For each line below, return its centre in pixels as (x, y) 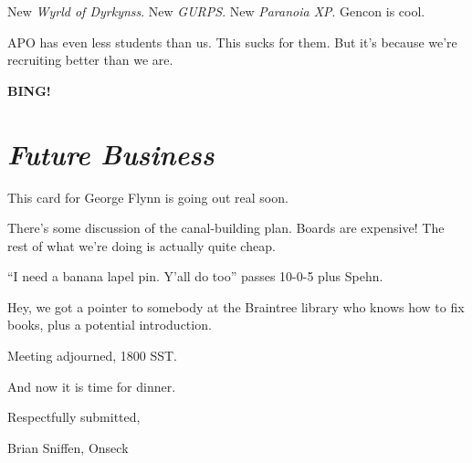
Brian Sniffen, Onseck (68, 447)
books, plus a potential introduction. (110, 325)
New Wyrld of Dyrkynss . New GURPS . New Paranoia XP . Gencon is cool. (216, 11)
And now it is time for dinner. (92, 386)
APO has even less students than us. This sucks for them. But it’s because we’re (232, 42)
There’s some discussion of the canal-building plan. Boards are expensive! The (226, 228)
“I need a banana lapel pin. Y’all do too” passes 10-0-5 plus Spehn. (195, 276)
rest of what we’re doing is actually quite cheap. (142, 245)
